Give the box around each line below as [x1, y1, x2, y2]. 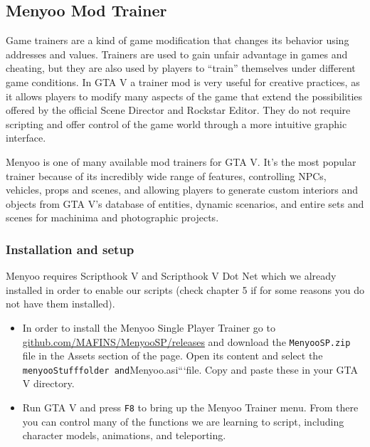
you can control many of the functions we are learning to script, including [22, 414, 344, 428]
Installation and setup [6, 240, 134, 258]
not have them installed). [6, 296, 115, 311]
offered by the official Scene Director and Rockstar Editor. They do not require [6, 102, 351, 117]
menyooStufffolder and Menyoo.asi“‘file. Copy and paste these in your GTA [22, 362, 358, 377]
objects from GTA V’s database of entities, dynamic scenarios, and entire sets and [6, 196, 364, 211]
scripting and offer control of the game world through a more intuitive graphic [6, 116, 347, 131]
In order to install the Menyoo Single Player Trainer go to [22, 320, 275, 335]
